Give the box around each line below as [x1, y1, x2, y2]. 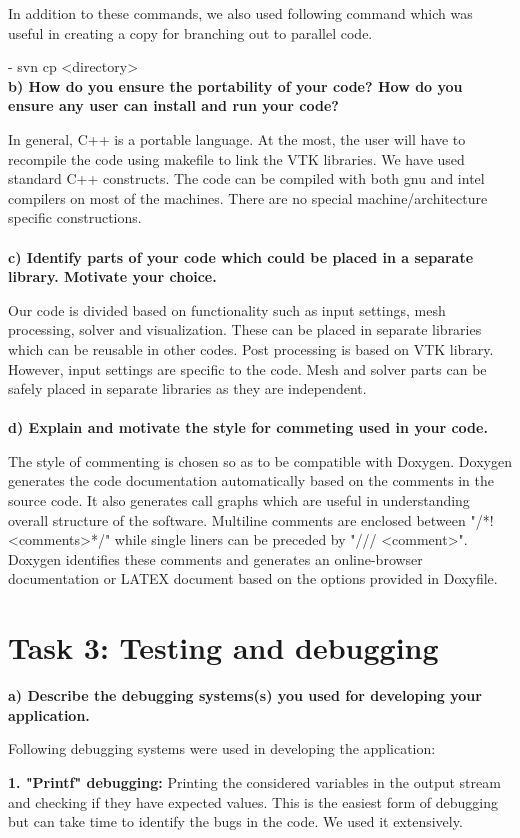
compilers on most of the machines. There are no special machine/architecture [8, 187, 488, 208]
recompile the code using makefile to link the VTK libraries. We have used [8, 148, 465, 169]
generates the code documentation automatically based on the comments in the [8, 470, 494, 491]
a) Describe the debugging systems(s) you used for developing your [8, 685, 482, 706]
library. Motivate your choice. [8, 266, 217, 287]
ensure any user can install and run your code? [8, 95, 339, 116]
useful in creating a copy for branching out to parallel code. [8, 22, 373, 43]
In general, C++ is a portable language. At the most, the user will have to [8, 128, 466, 149]
